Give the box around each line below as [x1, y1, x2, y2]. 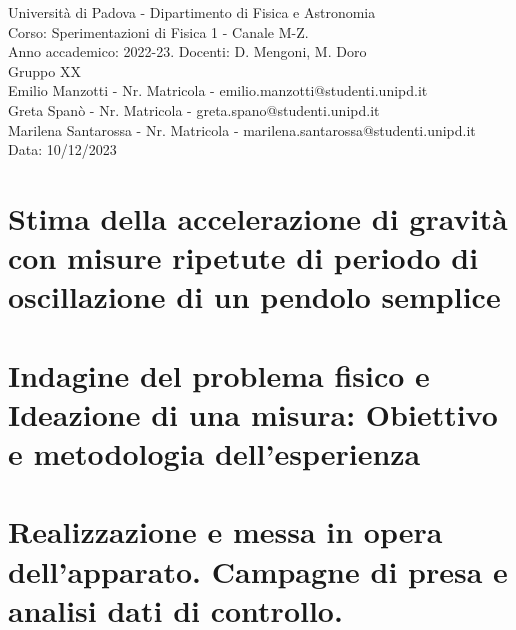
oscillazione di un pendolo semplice [8, 276, 501, 317]
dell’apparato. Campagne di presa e [8, 550, 508, 591]
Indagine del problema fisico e [8, 354, 430, 395]
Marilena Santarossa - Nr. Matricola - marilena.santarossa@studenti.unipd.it [8, 119, 476, 140]
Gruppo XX [8, 60, 81, 81]
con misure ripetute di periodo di [8, 237, 479, 278]
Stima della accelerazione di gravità [8, 197, 508, 238]
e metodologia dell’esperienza [8, 433, 421, 474]
